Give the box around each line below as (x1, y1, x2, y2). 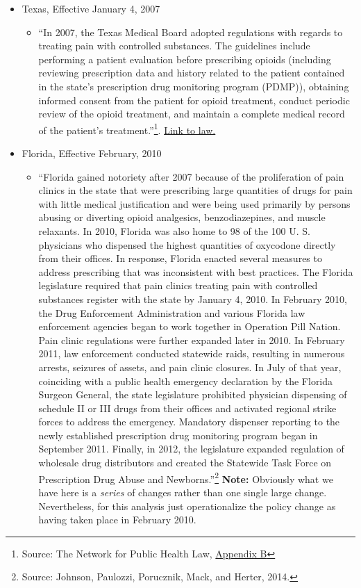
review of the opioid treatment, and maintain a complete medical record (38, 106, 345, 121)
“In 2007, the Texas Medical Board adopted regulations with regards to (38, 24, 343, 39)
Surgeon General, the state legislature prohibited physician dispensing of (38, 387, 347, 402)
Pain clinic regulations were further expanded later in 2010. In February (38, 332, 345, 347)
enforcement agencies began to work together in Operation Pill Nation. (38, 319, 341, 334)
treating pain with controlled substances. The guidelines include (38, 38, 310, 53)
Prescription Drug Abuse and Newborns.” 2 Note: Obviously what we (38, 469, 333, 486)
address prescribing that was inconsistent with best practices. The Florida (38, 264, 353, 279)
